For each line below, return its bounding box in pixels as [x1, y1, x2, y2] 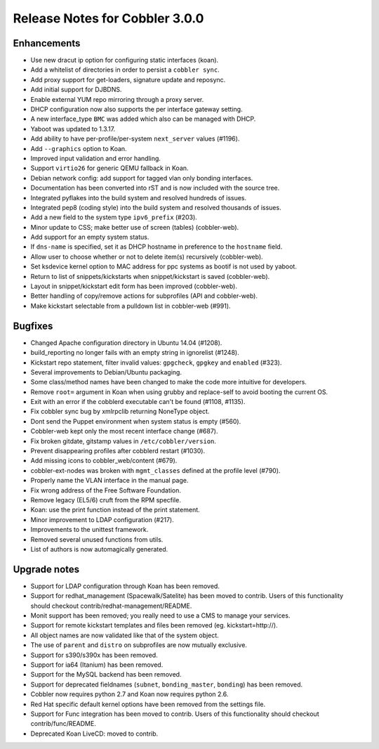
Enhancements [13, 37, 81, 49]
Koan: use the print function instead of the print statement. [30, 506, 200, 514]
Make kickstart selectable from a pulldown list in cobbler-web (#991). [30, 301, 231, 310]
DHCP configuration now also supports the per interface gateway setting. [30, 105, 243, 114]
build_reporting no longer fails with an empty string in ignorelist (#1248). [30, 349, 239, 357]
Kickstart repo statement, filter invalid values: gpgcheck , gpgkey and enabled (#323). [30, 358, 282, 367]
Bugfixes [13, 320, 53, 332]
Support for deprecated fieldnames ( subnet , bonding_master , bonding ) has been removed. [30, 680, 303, 689]
